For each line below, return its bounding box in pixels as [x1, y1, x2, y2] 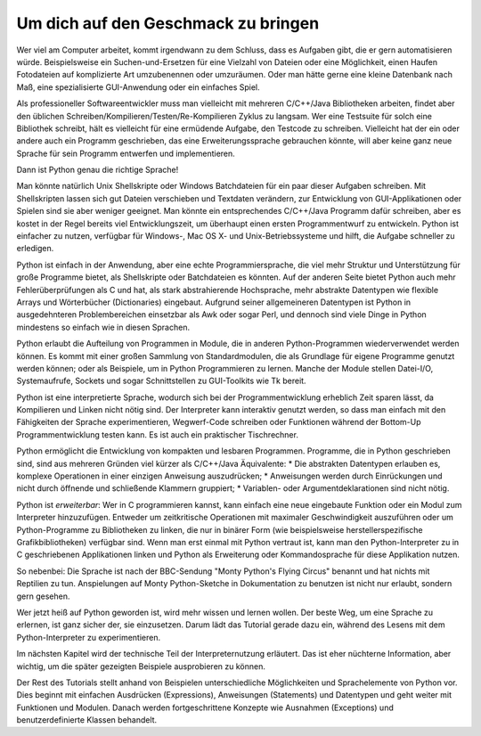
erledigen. [16, 243, 54, 254]
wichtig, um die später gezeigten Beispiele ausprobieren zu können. [16, 660, 266, 672]
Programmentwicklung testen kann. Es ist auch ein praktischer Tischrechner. [16, 429, 298, 440]
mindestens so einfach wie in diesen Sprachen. [16, 322, 191, 332]
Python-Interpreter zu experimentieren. [16, 632, 160, 642]
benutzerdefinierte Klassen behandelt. [16, 715, 158, 725]
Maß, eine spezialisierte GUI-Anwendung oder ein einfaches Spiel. [16, 81, 260, 93]
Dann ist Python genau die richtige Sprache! [16, 165, 179, 176]
